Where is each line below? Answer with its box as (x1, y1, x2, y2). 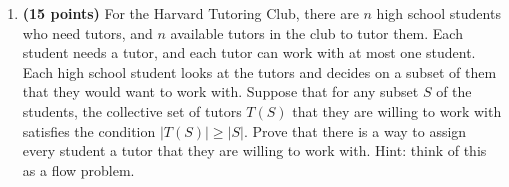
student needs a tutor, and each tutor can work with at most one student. (22, 42, 476, 63)
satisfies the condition (22, 120, 156, 141)
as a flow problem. (22, 159, 135, 180)
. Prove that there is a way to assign (243, 120, 467, 141)
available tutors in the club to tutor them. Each (170, 22, 463, 43)
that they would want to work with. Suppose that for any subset (22, 81, 419, 102)
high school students (376, 3, 501, 23)
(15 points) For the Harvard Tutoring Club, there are (22, 3, 359, 23)
